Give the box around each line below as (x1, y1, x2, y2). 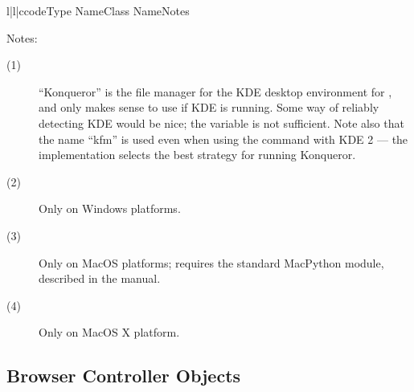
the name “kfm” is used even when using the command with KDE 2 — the (39, 130, 408, 147)
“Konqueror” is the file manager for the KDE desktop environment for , (39, 83, 392, 100)
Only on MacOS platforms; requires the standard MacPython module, (39, 254, 384, 271)
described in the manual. (39, 270, 161, 287)
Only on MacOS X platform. (39, 324, 180, 341)
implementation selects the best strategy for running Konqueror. (39, 146, 356, 163)
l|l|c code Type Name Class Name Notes (6, 2, 190, 18)
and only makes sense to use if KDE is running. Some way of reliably (39, 99, 379, 116)
